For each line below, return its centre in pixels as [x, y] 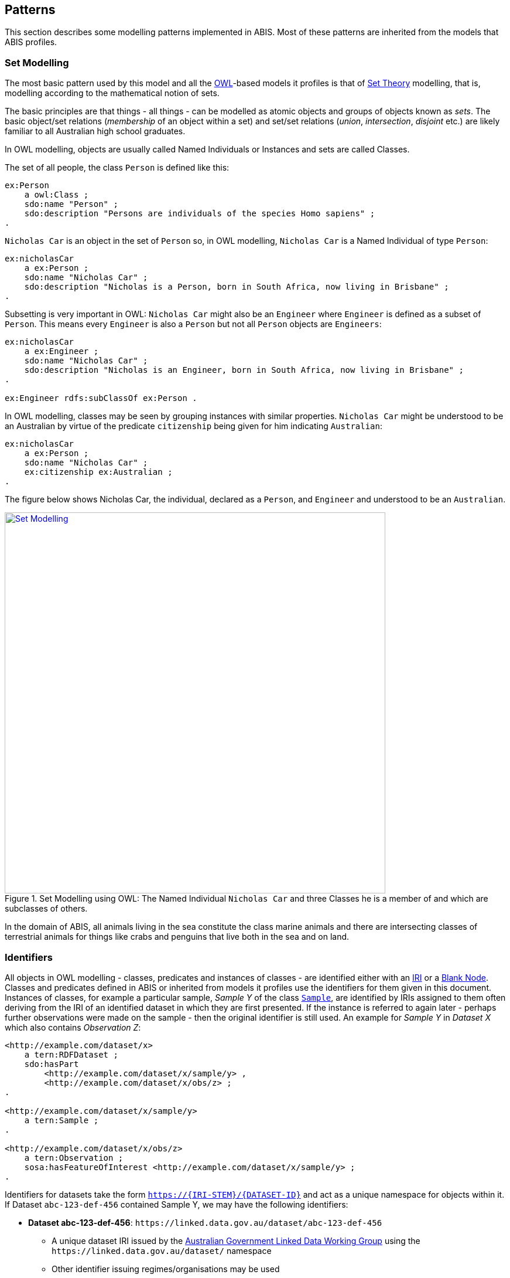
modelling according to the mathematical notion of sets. [112, 93]
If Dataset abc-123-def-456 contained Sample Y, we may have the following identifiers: [177, 1204]
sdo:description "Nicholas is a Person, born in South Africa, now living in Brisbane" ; [237, 287]
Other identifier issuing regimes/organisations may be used [166, 1269]
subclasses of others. [46, 909]
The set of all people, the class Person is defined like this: [117, 168]
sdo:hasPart [52, 1064]
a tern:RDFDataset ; [71, 1054]
